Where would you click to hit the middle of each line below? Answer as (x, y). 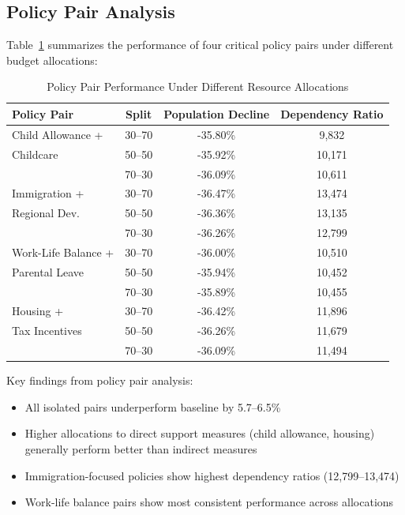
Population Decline (217, 113)
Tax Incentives (47, 331)
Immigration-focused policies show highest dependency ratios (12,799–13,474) (212, 475)
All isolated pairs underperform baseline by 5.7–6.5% (153, 406)
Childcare (35, 154)
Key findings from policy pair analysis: (100, 380)
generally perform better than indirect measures (141, 448)
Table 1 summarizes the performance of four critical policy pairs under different (200, 45)
